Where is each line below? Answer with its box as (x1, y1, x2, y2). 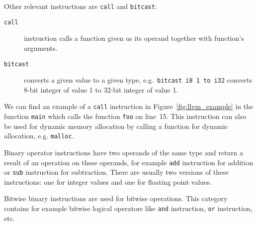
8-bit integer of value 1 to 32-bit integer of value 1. (24, 84, 178, 95)
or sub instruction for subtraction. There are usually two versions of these (4, 167, 229, 177)
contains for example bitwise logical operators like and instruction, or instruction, (4, 203, 253, 214)
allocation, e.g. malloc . (4, 130, 74, 141)
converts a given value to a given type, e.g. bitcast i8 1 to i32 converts (24, 75, 252, 85)
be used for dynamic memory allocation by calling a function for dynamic (4, 120, 228, 131)
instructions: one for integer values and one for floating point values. (4, 176, 212, 187)
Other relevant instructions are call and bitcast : (4, 1, 157, 11)
